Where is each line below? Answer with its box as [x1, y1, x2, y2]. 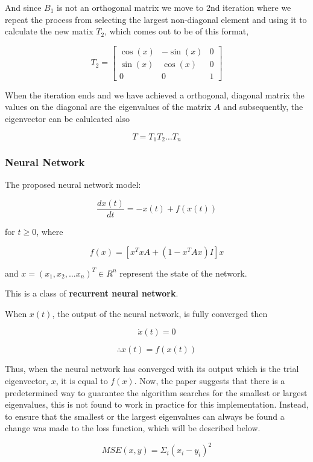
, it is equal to [55, 374, 108, 387]
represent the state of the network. [119, 266, 247, 279]
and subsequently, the [223, 100, 303, 113]
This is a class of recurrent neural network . [5, 287, 179, 300]
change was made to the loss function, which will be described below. [5, 422, 261, 434]
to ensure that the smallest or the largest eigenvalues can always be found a [5, 409, 285, 422]
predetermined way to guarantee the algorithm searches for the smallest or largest [5, 386, 308, 399]
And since [5, 1, 42, 13]
